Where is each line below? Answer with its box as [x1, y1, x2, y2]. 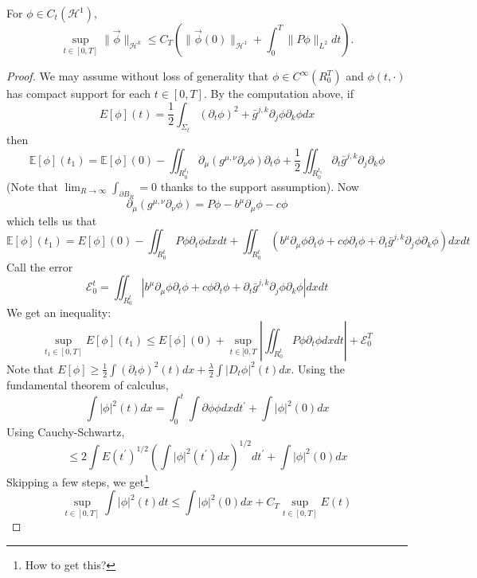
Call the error [6, 258, 73, 275]
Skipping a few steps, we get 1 [6, 471, 150, 490]
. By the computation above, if [203, 85, 354, 101]
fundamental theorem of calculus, [6, 376, 169, 392]
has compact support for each [6, 85, 151, 101]
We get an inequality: [6, 304, 111, 321]
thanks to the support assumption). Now [160, 178, 359, 194]
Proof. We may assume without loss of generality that [6, 68, 269, 84]
